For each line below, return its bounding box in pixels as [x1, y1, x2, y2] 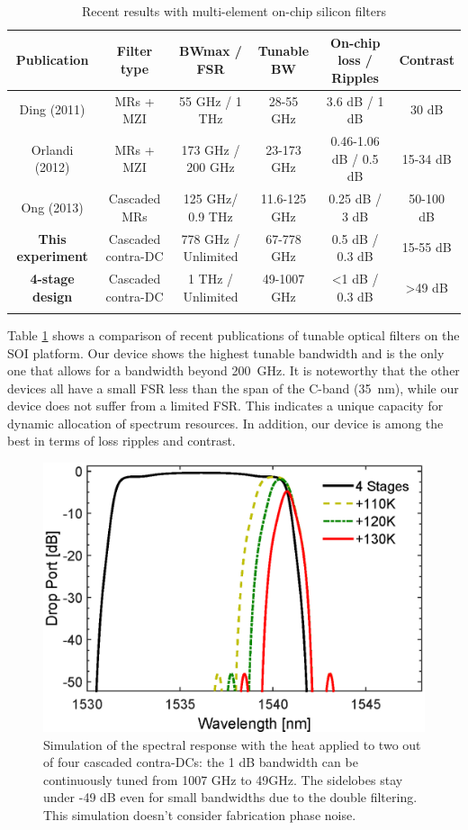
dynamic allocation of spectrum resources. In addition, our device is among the [7, 413, 444, 432]
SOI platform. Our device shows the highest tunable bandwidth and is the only [7, 343, 445, 362]
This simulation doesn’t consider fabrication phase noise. [43, 805, 356, 824]
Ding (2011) [19, 100, 85, 119]
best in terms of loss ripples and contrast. [7, 431, 236, 450]
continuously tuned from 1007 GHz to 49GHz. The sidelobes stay [43, 770, 403, 789]
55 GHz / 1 [179, 91, 242, 110]
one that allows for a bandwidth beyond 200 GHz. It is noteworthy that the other [7, 361, 460, 380]
